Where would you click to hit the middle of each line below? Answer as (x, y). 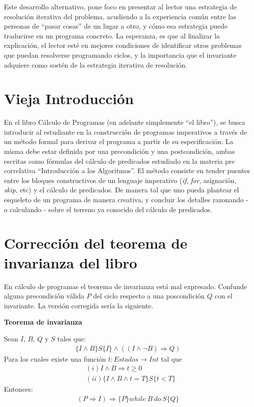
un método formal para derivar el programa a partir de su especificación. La (119, 141)
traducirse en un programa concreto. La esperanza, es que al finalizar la (112, 35)
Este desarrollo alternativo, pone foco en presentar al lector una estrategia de (120, 6)
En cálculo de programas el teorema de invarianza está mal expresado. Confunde (126, 286)
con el (224, 296)
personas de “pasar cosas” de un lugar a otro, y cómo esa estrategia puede (116, 26)
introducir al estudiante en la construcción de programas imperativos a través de (126, 131)
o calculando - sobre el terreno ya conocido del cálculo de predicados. (108, 209)
